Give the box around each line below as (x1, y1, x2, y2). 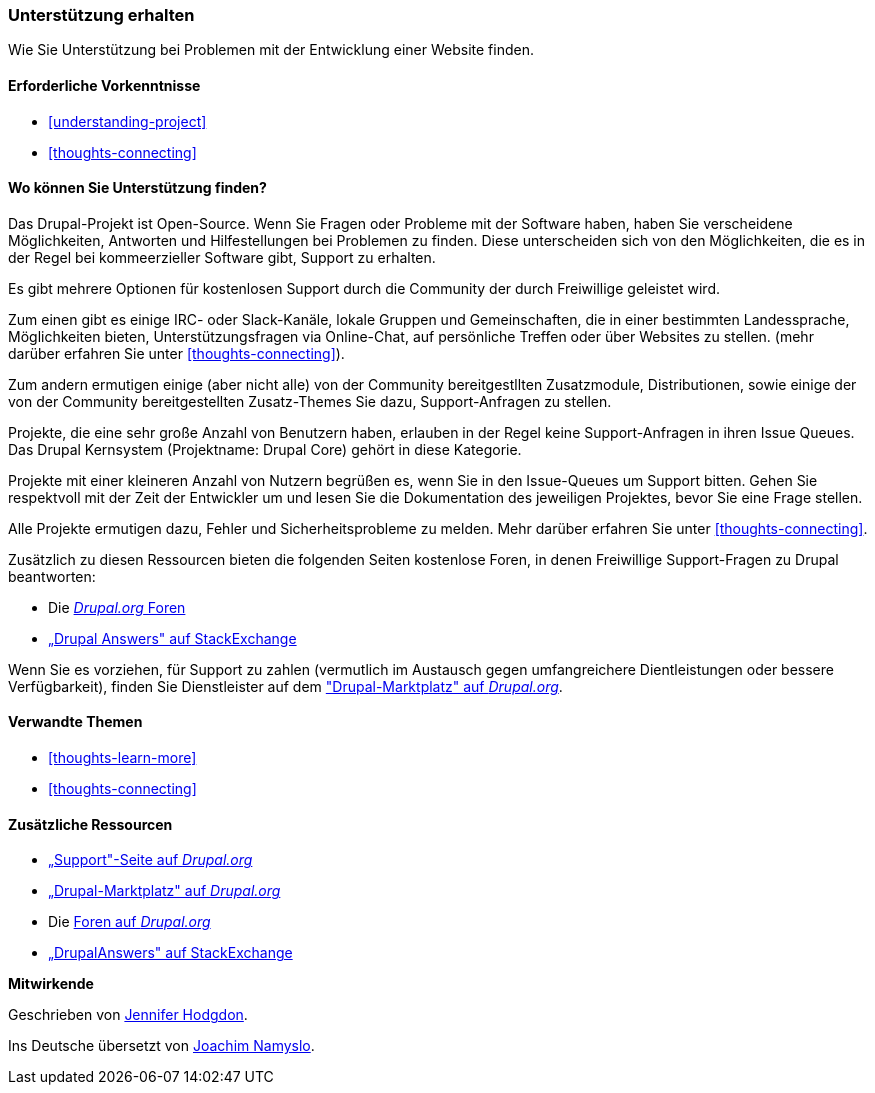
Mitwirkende (8, 975, 94, 993)
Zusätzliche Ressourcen (8, 815, 173, 833)
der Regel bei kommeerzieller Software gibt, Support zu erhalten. (8, 248, 436, 266)
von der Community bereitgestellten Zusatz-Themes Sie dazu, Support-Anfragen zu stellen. (8, 392, 612, 410)
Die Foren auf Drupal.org (48, 913, 211, 931)
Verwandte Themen (8, 713, 143, 731)
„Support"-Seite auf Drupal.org (48, 851, 253, 869)
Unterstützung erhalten (8, 5, 195, 25)
